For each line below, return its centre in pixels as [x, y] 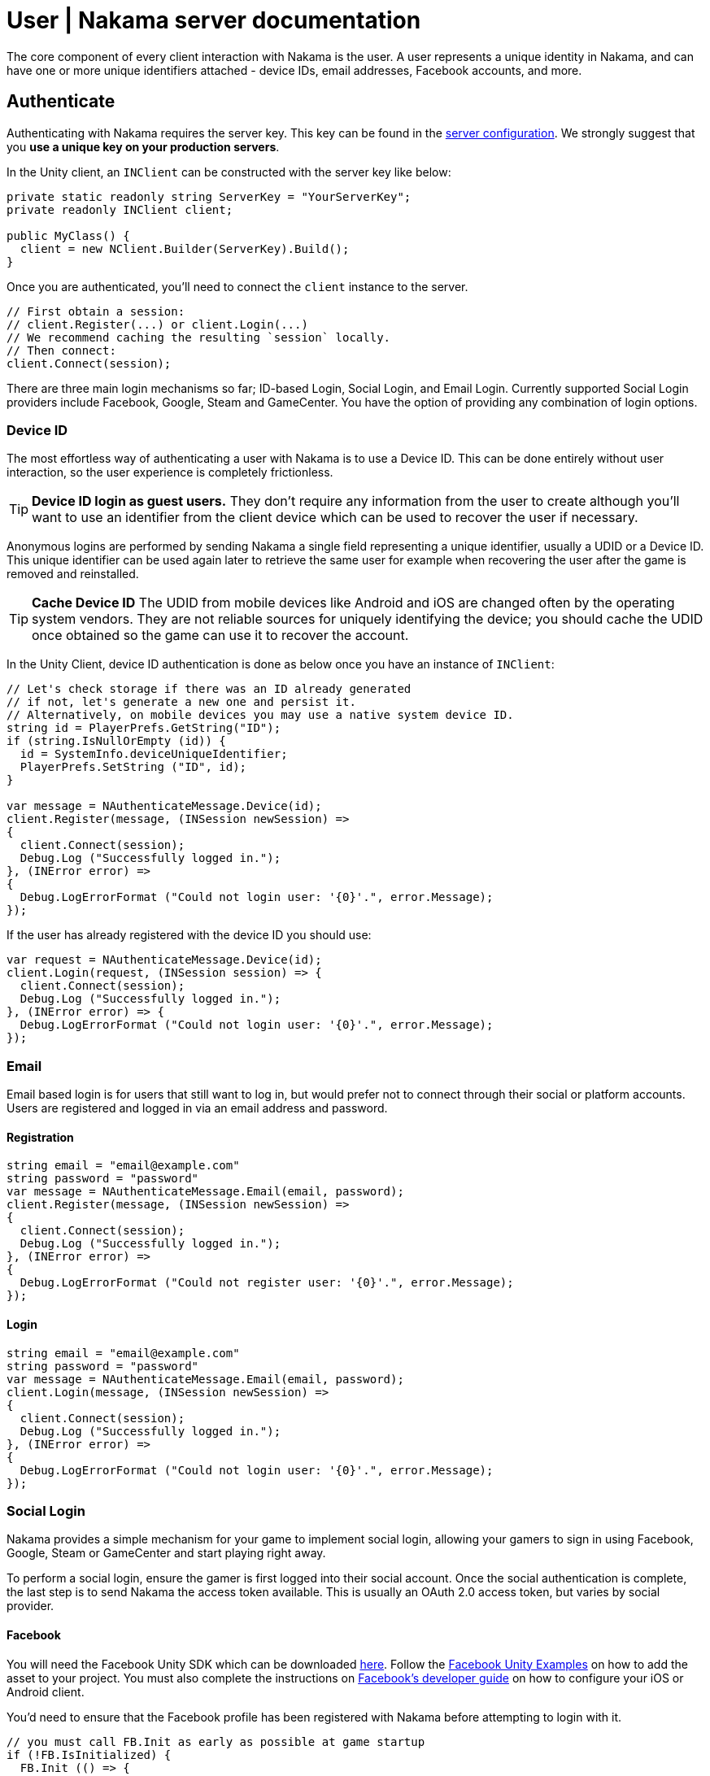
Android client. [46, 1691]
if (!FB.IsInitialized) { [89, 1754]
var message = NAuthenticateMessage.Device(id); [164, 806]
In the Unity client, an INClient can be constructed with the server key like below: [229, 172]
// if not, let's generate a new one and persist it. [181, 702]
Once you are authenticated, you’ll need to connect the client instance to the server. [237, 286]
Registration [40, 1137]
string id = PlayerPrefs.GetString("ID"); [144, 728]
